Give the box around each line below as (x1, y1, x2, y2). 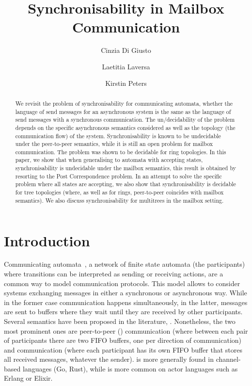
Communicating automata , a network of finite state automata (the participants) (4, 259, 245, 269)
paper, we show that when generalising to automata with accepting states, (15, 156, 203, 164)
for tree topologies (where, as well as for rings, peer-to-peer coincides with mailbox (15, 188, 224, 196)
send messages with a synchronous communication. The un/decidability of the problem (15, 115, 235, 124)
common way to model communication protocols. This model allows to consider (4, 278, 240, 288)
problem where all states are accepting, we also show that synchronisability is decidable (15, 180, 236, 188)
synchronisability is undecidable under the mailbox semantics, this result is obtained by (15, 164, 236, 172)
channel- (216, 354, 241, 364)
